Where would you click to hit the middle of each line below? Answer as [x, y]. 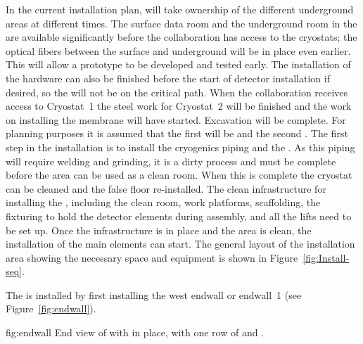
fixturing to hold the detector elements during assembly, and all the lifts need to [179, 216]
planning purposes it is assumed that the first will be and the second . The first [177, 133]
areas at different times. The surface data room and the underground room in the [181, 23]
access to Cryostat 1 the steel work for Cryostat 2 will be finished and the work [179, 106]
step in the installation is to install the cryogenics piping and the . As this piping [180, 147]
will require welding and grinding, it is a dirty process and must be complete [171, 161]
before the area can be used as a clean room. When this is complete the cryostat [179, 175]
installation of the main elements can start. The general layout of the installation [180, 244]
